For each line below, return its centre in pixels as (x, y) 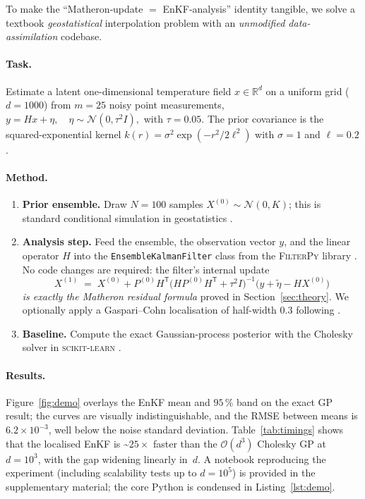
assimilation (32, 36)
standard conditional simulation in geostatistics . (127, 217)
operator (41, 255)
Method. (27, 177)
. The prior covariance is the (263, 118)
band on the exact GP (285, 401)
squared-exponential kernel (64, 134)
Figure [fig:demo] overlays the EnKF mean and (108, 401)
